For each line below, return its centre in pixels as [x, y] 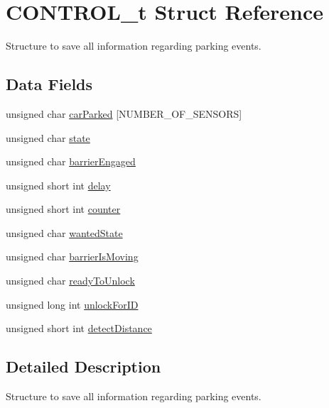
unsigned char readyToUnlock [70, 281]
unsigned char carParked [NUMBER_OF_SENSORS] [124, 113]
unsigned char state [48, 137]
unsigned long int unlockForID [72, 304]
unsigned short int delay [58, 185]
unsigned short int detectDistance [79, 328]
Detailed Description [83, 366]
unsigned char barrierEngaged [71, 161]
